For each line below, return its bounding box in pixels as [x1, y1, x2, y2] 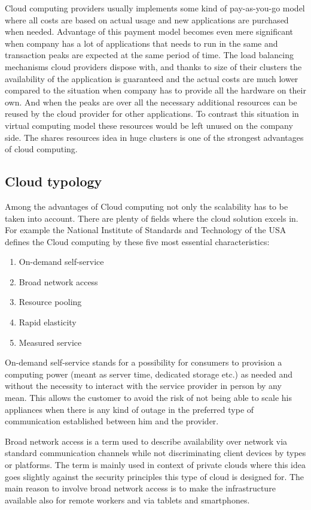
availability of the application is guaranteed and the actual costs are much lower [5, 72, 298, 85]
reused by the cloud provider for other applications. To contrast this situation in [5, 107, 299, 120]
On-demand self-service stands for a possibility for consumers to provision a [5, 356, 282, 369]
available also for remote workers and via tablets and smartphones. [5, 493, 250, 506]
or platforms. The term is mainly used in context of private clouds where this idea [5, 458, 306, 471]
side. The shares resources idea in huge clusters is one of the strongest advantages [5, 131, 304, 143]
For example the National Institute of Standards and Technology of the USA [5, 224, 286, 236]
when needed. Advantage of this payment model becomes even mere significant [5, 25, 294, 38]
